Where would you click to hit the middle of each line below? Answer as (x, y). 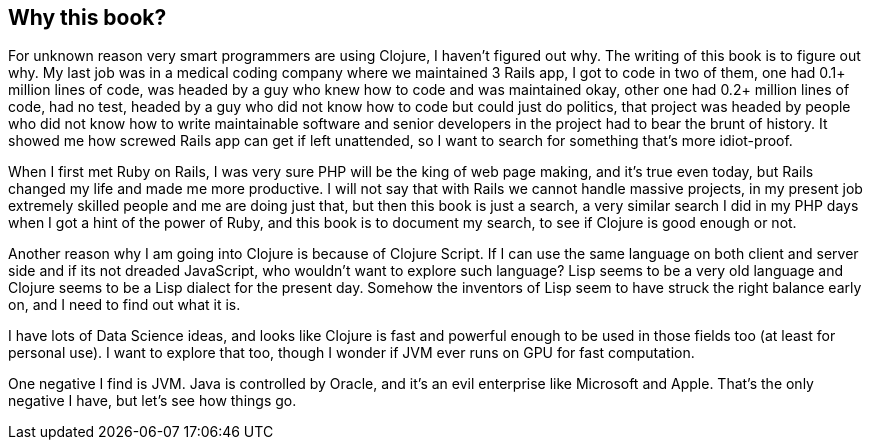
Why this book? (87, 17)
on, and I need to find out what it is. (124, 305)
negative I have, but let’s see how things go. (152, 401)
